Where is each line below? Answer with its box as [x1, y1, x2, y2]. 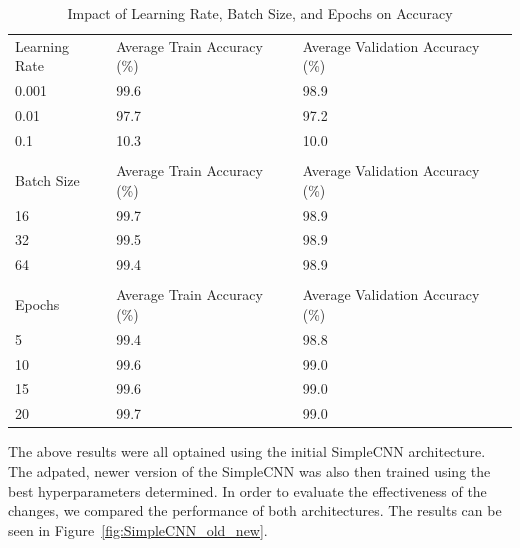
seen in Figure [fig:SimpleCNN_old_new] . [8, 519, 268, 540]
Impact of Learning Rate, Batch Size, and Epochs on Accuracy [67, 3, 453, 23]
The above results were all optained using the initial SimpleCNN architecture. [8, 441, 486, 462]
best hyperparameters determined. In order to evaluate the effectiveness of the [8, 480, 487, 501]
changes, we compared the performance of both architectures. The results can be [8, 500, 502, 521]
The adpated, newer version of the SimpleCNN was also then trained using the [8, 460, 491, 481]
